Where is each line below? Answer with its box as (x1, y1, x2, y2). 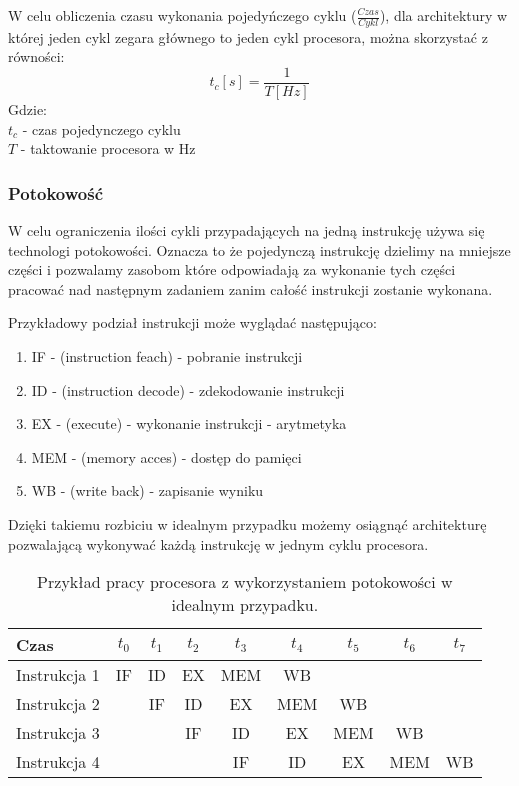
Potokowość (8, 180, 104, 205)
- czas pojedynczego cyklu (22, 118, 181, 139)
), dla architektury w (379, 5, 508, 25)
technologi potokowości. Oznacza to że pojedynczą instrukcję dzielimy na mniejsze (8, 239, 511, 260)
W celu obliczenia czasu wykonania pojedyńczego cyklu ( (8, 5, 357, 25)
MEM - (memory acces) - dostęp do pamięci (31, 446, 302, 467)
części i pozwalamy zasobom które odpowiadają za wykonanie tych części (8, 259, 456, 280)
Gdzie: (8, 99, 47, 120)
